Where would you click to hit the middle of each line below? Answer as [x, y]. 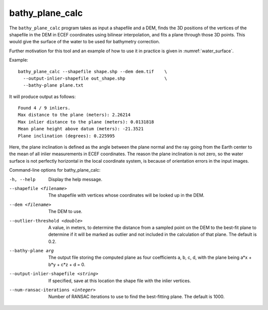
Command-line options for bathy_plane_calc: [55, 170]
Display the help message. [75, 179]
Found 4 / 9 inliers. [44, 108]
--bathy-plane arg [32, 251]
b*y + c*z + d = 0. [67, 264]
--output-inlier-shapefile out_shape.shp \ [95, 78]
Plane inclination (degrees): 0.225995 [67, 136]
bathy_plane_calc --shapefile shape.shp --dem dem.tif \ [93, 71]
